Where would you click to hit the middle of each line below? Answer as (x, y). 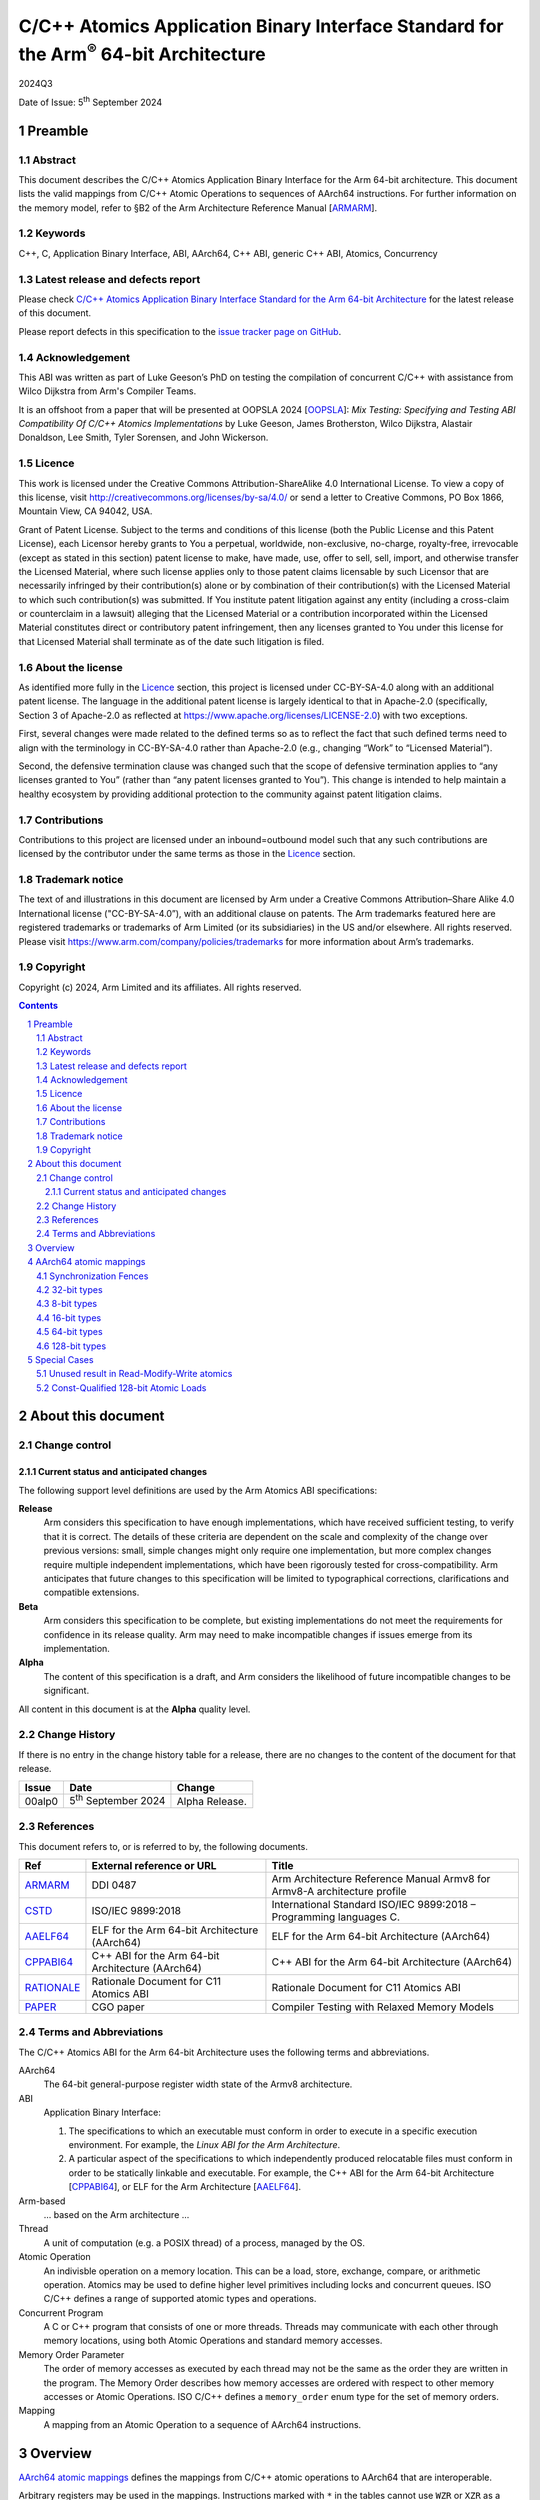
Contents (38, 1006)
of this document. (55, 313)
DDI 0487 (114, 1885)
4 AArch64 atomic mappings (86, 1262)
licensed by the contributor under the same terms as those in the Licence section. (187, 854)
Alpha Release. (211, 1801)
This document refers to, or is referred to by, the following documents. (163, 1846)
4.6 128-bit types (71, 1346)
